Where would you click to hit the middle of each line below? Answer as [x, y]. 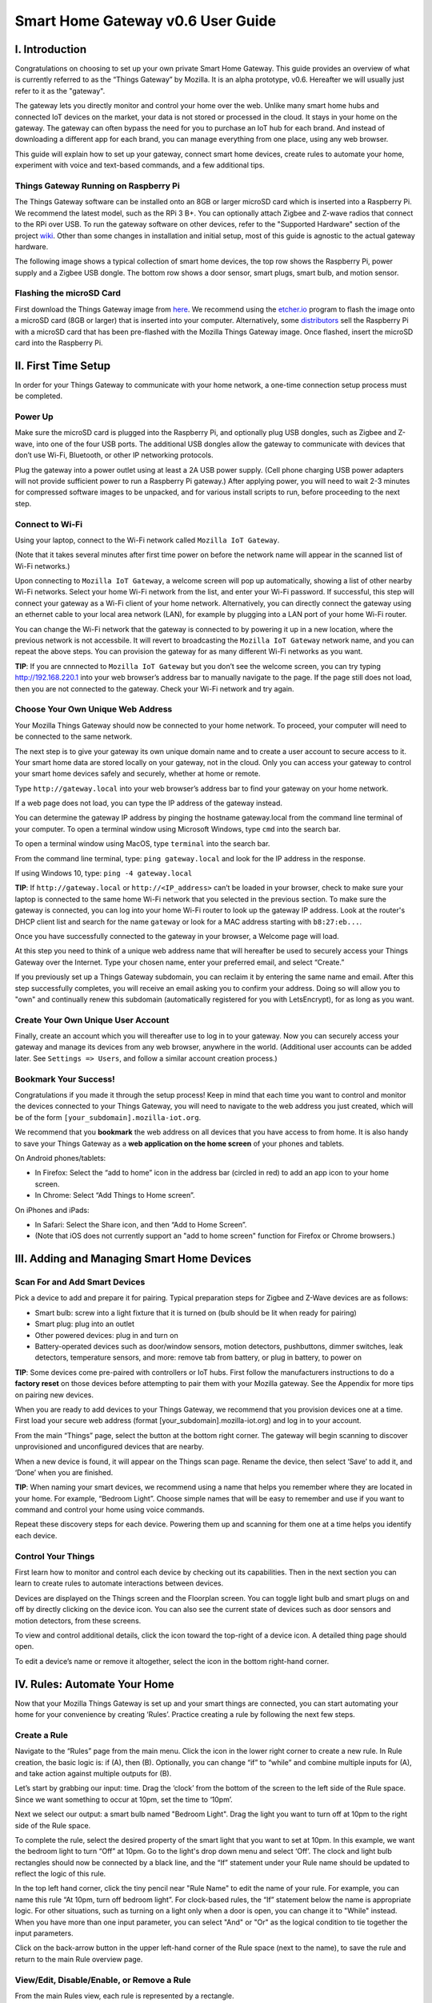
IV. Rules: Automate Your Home [94, 1684]
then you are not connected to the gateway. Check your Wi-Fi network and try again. [155, 688]
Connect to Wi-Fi [49, 524]
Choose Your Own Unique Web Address [94, 709]
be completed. [39, 396]
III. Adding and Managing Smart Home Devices [133, 1259]
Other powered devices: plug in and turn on [107, 1335]
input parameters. [44, 1933]
